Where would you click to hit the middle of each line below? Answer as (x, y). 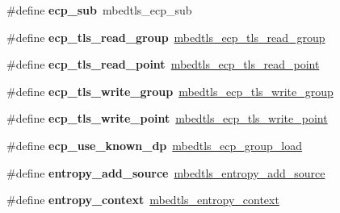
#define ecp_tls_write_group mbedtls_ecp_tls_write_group (170, 91)
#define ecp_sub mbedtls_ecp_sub (99, 10)
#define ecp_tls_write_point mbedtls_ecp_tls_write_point (167, 118)
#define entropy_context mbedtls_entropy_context (143, 200)
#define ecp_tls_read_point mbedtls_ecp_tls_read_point (163, 64)
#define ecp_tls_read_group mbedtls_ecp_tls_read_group (166, 37)
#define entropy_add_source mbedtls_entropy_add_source (166, 172)
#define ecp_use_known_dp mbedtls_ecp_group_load (155, 145)
